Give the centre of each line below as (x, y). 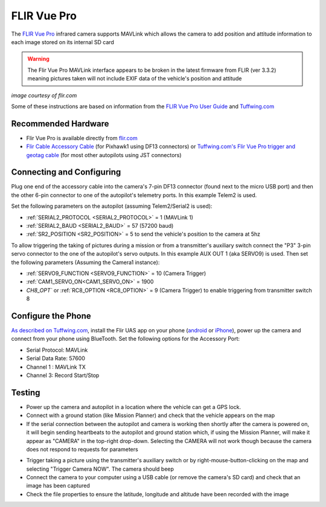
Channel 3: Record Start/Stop (63, 375)
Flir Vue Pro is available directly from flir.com (82, 138)
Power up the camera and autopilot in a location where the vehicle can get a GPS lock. (134, 407)
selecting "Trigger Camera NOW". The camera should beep (100, 469)
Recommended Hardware (60, 124)
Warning (38, 59)
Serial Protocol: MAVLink (57, 350)
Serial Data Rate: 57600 (56, 358)
